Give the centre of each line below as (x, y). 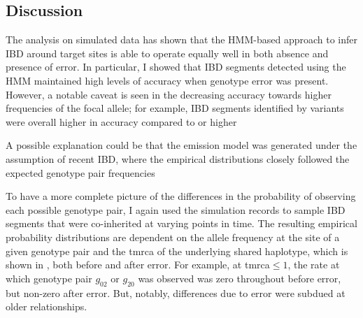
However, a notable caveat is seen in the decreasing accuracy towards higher (169, 94)
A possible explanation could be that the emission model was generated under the (181, 145)
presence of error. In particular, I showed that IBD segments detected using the (176, 67)
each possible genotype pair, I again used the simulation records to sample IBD (176, 209)
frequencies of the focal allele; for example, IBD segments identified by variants (175, 108)
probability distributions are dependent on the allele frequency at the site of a (173, 237)
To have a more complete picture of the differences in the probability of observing (181, 196)
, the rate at (314, 265)
